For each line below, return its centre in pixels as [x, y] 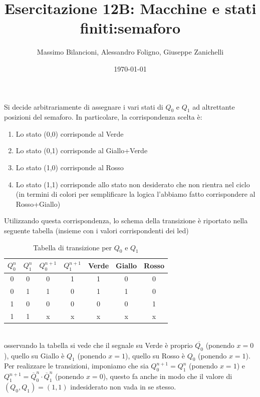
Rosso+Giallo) [38, 204]
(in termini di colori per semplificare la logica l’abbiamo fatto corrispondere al [136, 194]
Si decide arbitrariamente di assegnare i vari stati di [84, 106]
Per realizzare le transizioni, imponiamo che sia [76, 366]
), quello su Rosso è [155, 355]
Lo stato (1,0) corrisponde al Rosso [70, 167]
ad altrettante [214, 106]
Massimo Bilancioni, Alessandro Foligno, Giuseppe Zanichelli [130, 52]
